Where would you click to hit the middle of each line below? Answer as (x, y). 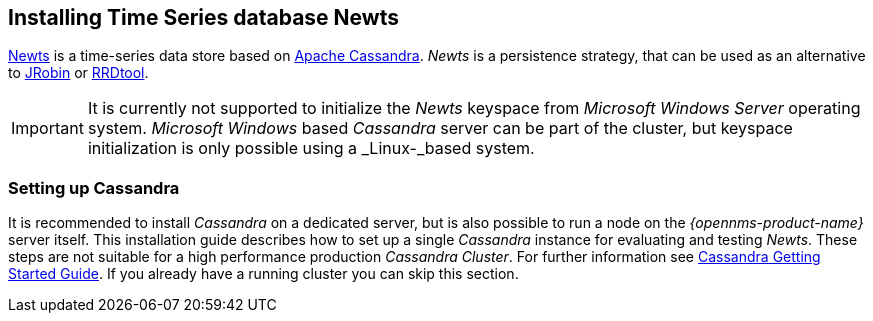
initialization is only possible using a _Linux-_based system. (311, 148)
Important (47, 128)
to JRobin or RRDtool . (78, 73)
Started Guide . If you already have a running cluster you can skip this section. (263, 274)
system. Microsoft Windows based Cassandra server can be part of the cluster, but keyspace (440, 128)
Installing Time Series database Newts (203, 17)
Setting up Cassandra (94, 187)
